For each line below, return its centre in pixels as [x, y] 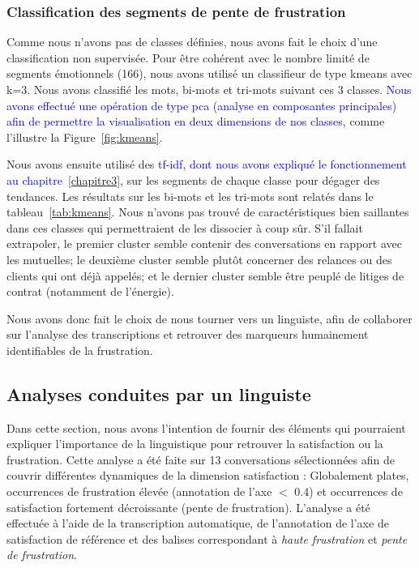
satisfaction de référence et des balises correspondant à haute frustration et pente [207, 538]
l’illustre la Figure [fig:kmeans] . [85, 137]
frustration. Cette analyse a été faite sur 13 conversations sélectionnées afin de [201, 459]
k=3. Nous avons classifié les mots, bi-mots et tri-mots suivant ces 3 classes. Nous [209, 89]
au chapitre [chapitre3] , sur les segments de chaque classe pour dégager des [193, 179]
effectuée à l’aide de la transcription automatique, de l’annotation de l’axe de [198, 523]
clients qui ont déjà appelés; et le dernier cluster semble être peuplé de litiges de [205, 275]
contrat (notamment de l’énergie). [90, 291]
